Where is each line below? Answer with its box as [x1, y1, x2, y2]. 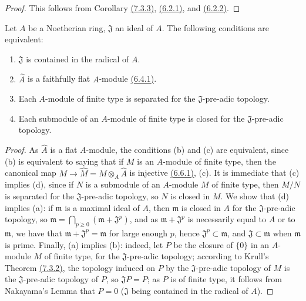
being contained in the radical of [131, 284, 248, 296]
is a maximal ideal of [65, 201, 140, 213]
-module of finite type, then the [163, 155, 276, 167]
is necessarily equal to [187, 213, 266, 225]
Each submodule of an [18, 112, 99, 124]
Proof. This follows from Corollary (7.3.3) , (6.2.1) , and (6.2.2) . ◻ [5, 2, 240, 14]
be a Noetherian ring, [28, 21, 106, 34]
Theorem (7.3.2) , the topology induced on [5, 261, 155, 273]
